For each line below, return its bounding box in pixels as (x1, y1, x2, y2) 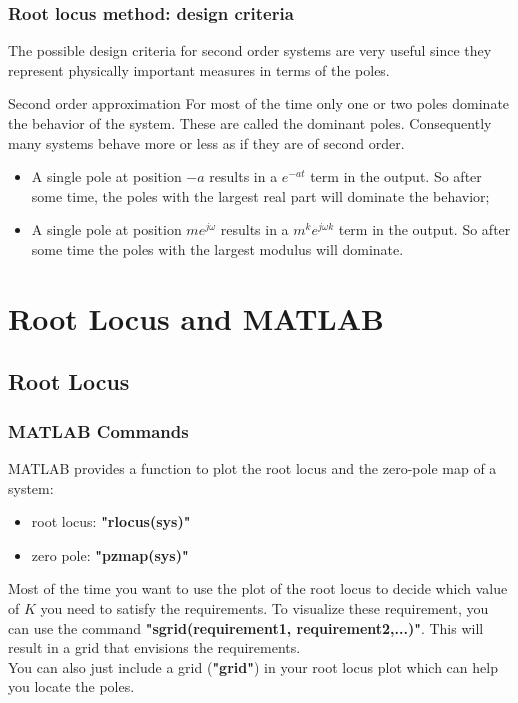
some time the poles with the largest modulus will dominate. (31, 238, 404, 259)
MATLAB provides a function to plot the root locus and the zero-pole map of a (8, 457, 497, 478)
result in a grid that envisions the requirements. (8, 637, 301, 658)
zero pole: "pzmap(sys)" (31, 544, 189, 565)
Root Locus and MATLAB (8, 297, 384, 338)
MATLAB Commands (8, 418, 189, 443)
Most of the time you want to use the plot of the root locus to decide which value (8, 578, 508, 599)
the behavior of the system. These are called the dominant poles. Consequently (8, 113, 492, 133)
